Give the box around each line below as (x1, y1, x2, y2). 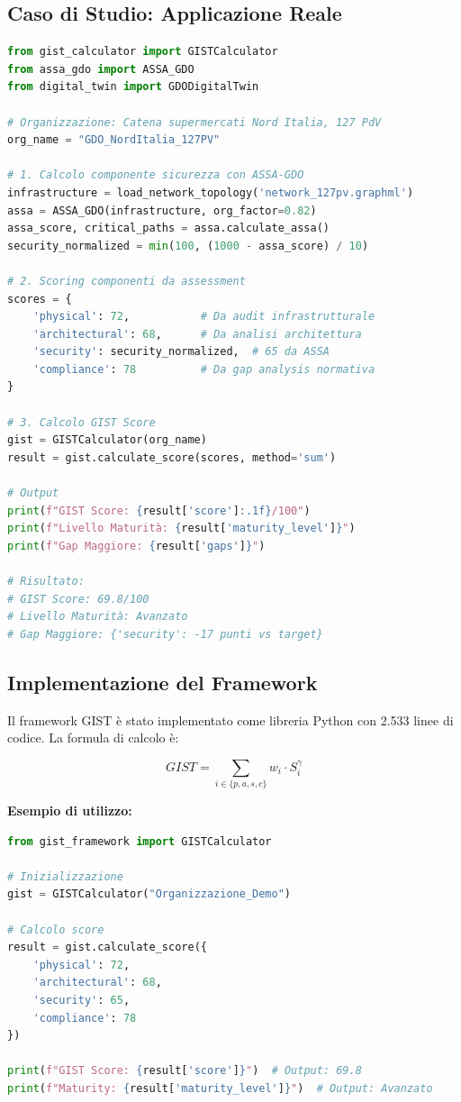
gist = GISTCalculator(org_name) (7, 433, 207, 447)
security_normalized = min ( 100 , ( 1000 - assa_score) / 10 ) (7, 239, 369, 252)
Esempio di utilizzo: (7, 801, 132, 820)
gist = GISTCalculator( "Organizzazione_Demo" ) (7, 888, 292, 901)
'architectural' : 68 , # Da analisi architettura (32, 327, 362, 341)
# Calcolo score (7, 923, 104, 936)
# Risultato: (7, 575, 85, 588)
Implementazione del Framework (7, 668, 318, 696)
